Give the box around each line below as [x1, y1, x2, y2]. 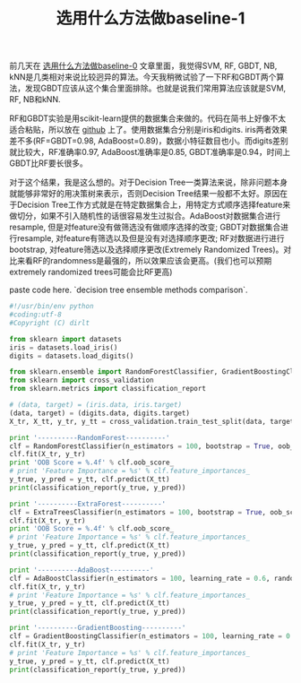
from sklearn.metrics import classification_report [9, 385, 206, 393]
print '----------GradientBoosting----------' [9, 624, 186, 633]
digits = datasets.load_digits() [9, 351, 134, 360]
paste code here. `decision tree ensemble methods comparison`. [9, 284, 248, 296]
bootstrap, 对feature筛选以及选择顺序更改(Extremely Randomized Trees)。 [9, 244, 284, 255]
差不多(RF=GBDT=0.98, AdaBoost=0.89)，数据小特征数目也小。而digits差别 [9, 135, 288, 146]
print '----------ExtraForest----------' [9, 499, 167, 508]
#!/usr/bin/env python [9, 302, 94, 311]
